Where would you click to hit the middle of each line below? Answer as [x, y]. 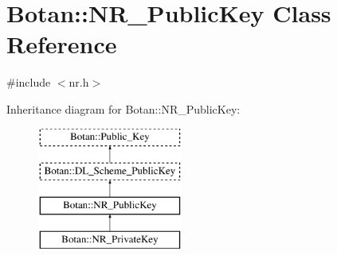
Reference [62, 44]
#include [29, 82]
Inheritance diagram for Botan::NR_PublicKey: [123, 108]
